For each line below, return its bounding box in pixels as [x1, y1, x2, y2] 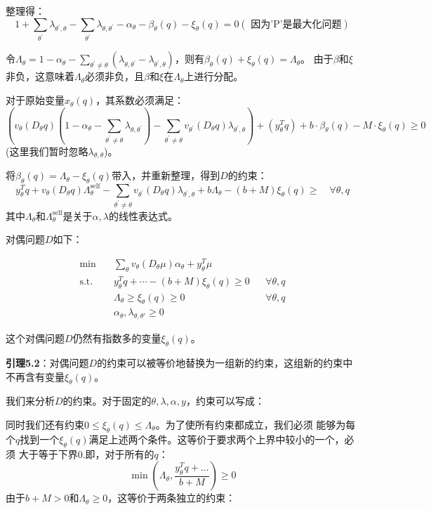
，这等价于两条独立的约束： [107, 490, 236, 505]
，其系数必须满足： [95, 93, 185, 107]
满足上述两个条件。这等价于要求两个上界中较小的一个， [88, 431, 345, 446]
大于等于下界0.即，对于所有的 [18, 446, 154, 461]
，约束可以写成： [185, 393, 265, 408]
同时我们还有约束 [6, 417, 84, 431]
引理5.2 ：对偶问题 [6, 355, 89, 370]
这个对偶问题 [6, 331, 65, 346]
